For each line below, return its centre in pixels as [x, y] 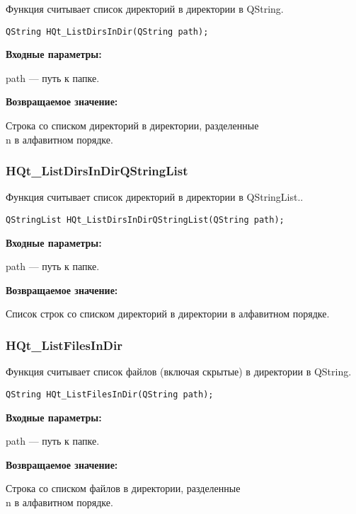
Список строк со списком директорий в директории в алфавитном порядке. [168, 314]
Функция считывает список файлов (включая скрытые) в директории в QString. [179, 372]
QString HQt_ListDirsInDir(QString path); [107, 31]
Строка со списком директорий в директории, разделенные [132, 125]
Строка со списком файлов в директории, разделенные [123, 488]
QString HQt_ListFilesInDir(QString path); [110, 394]
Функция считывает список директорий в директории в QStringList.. [155, 197]
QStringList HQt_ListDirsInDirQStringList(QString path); [145, 220]
